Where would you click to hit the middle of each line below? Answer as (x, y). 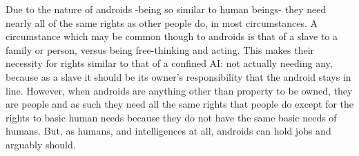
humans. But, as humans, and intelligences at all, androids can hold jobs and (168, 131)
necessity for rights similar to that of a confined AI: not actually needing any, (169, 63)
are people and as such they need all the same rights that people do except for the (179, 104)
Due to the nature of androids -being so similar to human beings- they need (166, 9)
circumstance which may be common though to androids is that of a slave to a (172, 36)
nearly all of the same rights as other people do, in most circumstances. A (162, 22)
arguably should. (41, 144)
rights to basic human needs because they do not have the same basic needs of (171, 117)
